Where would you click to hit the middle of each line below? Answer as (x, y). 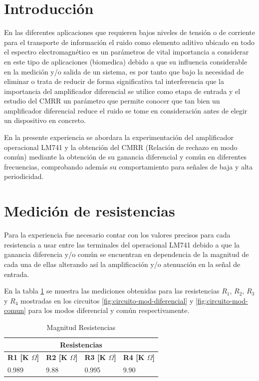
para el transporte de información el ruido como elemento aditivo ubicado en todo (129, 42)
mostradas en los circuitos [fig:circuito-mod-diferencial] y (107, 300)
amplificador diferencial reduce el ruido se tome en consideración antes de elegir (126, 110)
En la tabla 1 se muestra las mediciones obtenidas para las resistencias (112, 291)
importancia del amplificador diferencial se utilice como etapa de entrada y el (122, 91)
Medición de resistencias (90, 211)
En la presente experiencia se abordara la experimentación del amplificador (119, 137)
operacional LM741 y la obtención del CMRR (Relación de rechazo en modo (121, 147)
